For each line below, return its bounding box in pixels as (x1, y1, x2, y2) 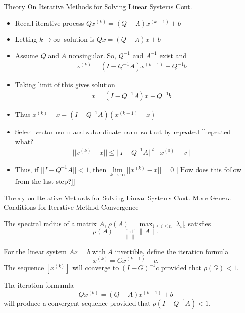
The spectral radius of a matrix (4, 218, 97, 228)
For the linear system (4, 246, 67, 256)
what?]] (15, 136, 37, 146)
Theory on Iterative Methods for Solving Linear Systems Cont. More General (4, 192, 233, 202)
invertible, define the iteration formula (115, 246, 229, 256)
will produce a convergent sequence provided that (4, 297, 151, 308)
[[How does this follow (176, 164, 242, 174)
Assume (15, 50, 38, 60)
